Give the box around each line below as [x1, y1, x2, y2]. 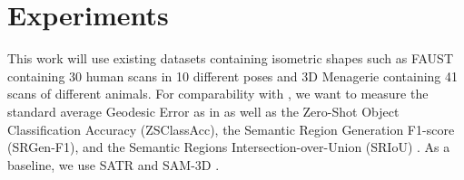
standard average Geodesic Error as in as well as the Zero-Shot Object [7, 101, 400, 120]
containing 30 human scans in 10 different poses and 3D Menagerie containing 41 [7, 66, 459, 85]
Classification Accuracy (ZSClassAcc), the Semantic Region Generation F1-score [7, 119, 455, 138]
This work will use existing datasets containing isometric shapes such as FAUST [7, 49, 453, 68]
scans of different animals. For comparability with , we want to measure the [7, 84, 429, 103]
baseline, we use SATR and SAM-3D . [7, 155, 220, 174]
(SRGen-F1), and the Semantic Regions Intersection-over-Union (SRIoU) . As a [7, 137, 450, 156]
